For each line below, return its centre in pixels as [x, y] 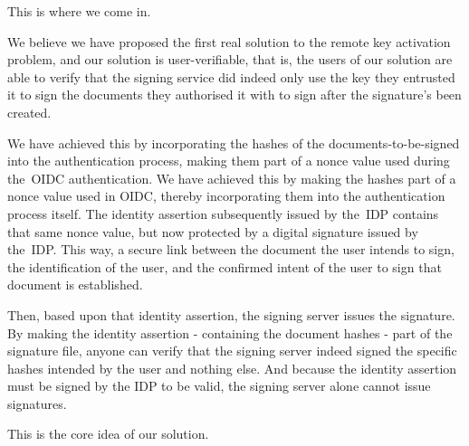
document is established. [75, 285]
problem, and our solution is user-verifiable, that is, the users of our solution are [230, 59]
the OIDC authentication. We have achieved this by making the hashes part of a [232, 178]
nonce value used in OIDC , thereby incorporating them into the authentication [226, 196]
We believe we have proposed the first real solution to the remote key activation [229, 41]
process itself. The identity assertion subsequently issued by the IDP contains [223, 213]
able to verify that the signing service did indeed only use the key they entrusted [231, 76]
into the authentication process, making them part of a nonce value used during [229, 161]
